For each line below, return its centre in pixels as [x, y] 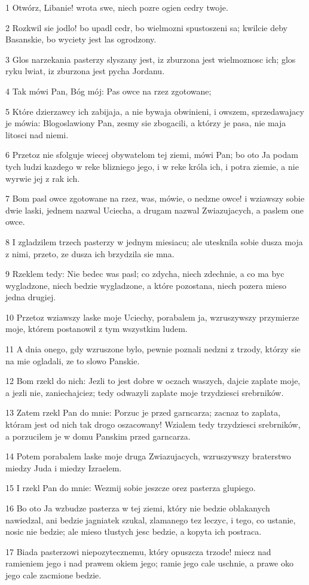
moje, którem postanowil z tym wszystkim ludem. [97, 329]
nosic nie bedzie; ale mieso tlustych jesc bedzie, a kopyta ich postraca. [134, 531]
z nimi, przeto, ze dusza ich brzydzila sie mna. [90, 253]
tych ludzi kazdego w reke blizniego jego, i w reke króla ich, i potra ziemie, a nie [152, 166]
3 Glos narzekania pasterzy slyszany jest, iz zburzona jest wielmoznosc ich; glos [151, 59]
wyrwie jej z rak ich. [43, 178]
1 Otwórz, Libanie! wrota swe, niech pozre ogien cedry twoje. [117, 7]
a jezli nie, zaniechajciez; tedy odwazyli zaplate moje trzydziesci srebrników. [145, 392]
